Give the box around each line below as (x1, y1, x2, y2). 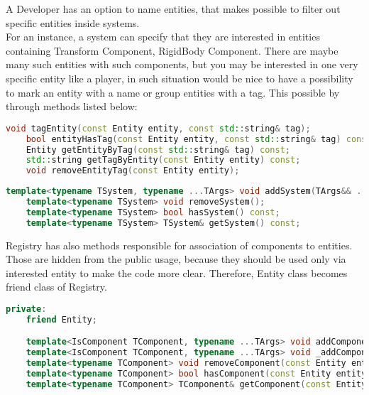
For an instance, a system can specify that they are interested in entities (6, 29, 320, 44)
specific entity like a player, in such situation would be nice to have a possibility (6, 70, 353, 85)
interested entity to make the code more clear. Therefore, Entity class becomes (6, 265, 348, 280)
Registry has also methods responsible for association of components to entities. (6, 237, 353, 252)
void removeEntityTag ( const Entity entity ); (26, 166, 240, 176)
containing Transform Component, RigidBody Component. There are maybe (6, 43, 338, 58)
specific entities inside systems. (6, 15, 140, 30)
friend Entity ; (26, 314, 97, 325)
